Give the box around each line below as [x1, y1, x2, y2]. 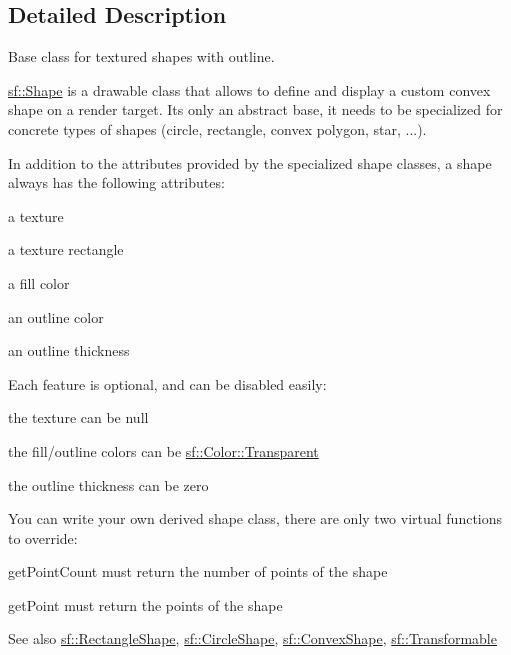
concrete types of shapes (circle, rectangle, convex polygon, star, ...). [8, 118, 427, 139]
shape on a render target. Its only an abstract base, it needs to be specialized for [8, 99, 503, 120]
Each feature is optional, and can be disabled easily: [8, 373, 327, 394]
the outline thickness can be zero [8, 474, 209, 495]
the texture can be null [8, 407, 149, 428]
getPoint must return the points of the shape [8, 594, 283, 615]
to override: [8, 527, 78, 548]
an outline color [8, 306, 104, 327]
